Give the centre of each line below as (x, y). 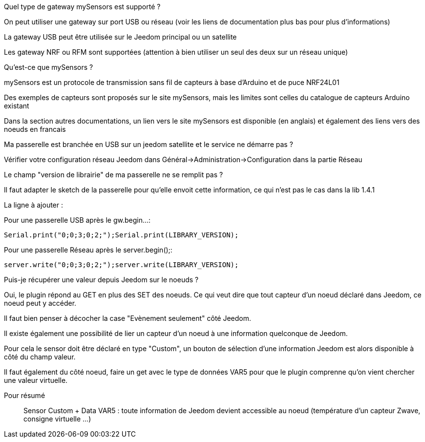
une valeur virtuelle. (36, 380)
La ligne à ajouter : (34, 205)
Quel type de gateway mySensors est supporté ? (82, 7)
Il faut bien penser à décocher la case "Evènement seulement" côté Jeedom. (128, 318)
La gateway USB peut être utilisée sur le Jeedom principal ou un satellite (120, 37)
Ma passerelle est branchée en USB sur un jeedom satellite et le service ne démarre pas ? (149, 144)
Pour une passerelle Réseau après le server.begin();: (88, 250)
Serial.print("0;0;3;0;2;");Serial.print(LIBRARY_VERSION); (121, 235)
